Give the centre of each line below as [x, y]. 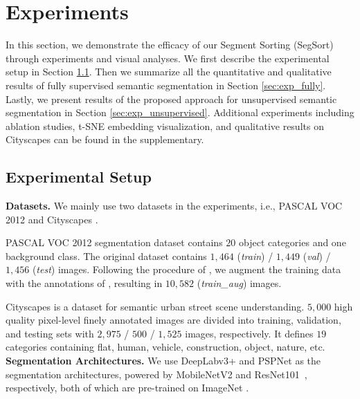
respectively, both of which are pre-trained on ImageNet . [127, 388]
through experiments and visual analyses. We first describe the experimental [168, 58]
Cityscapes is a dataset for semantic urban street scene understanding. [155, 306]
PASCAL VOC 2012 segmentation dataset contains [114, 242]
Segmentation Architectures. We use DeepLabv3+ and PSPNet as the [163, 361]
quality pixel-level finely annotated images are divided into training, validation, [173, 320]
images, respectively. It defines [249, 333]
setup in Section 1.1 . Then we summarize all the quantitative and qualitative [169, 72]
